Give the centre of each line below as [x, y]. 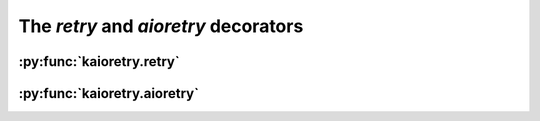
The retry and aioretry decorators [161, 26]
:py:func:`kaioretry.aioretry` [109, 93]
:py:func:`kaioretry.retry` [99, 61]
